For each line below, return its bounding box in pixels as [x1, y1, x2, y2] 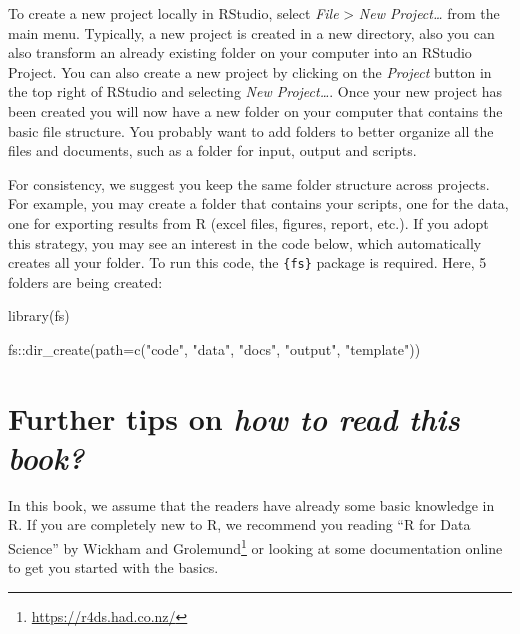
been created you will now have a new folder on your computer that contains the [8, 100, 503, 121]
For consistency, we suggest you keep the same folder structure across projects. [8, 173, 490, 194]
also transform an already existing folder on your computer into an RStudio [8, 42, 472, 63]
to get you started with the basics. [8, 557, 219, 578]
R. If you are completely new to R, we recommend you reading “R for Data [8, 514, 471, 535]
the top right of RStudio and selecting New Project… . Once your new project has [8, 81, 503, 102]
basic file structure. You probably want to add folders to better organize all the [8, 120, 494, 141]
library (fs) [8, 305, 70, 326]
